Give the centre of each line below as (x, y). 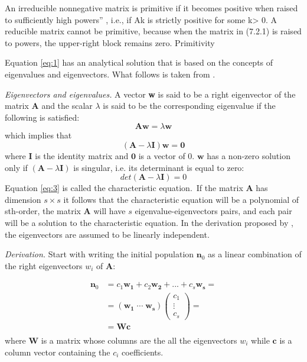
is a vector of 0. (166, 155)
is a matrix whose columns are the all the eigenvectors (139, 340)
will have (110, 211)
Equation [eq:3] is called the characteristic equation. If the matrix (124, 188)
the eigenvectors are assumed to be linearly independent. (107, 234)
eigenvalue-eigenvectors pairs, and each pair (213, 211)
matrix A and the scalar (49, 106)
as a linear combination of (255, 254)
